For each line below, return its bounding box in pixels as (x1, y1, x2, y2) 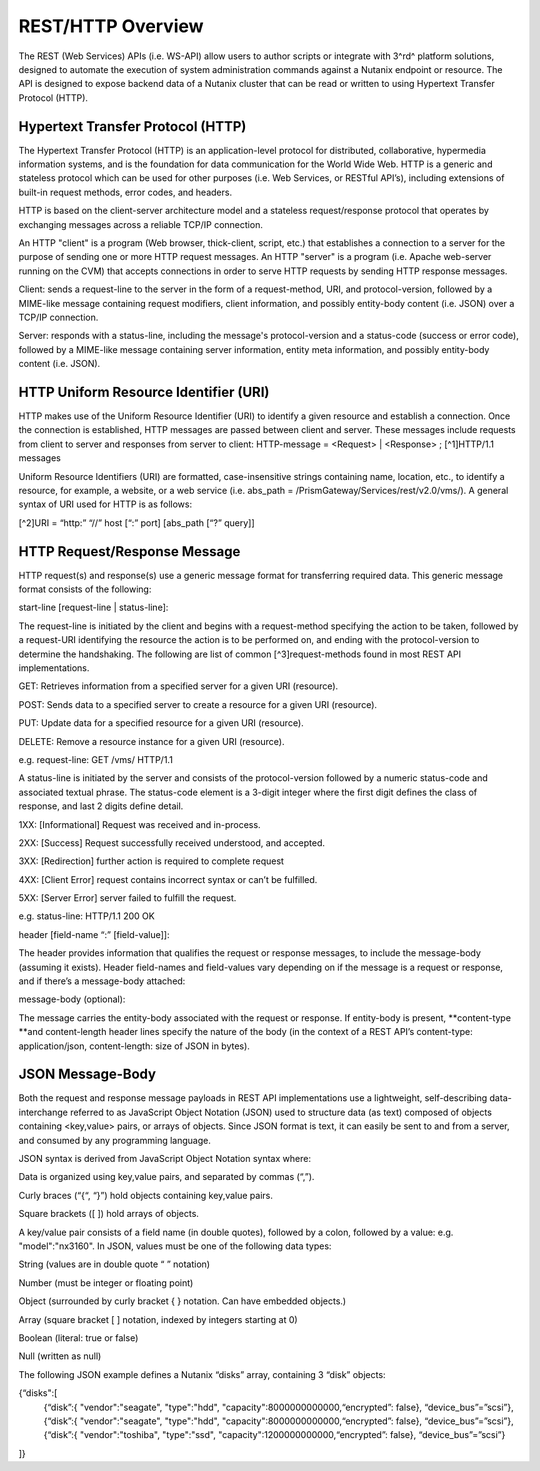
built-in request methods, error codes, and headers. (18, 186, 233, 198)
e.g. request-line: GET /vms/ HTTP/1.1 (18, 753, 174, 765)
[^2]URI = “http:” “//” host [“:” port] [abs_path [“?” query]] (18, 516, 255, 529)
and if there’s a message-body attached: (18, 975, 186, 987)
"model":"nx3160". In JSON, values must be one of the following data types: (18, 1240, 332, 1252)
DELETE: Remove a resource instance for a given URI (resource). (18, 735, 285, 747)
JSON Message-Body (18, 1066, 157, 1083)
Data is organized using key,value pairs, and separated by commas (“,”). (18, 1171, 315, 1183)
